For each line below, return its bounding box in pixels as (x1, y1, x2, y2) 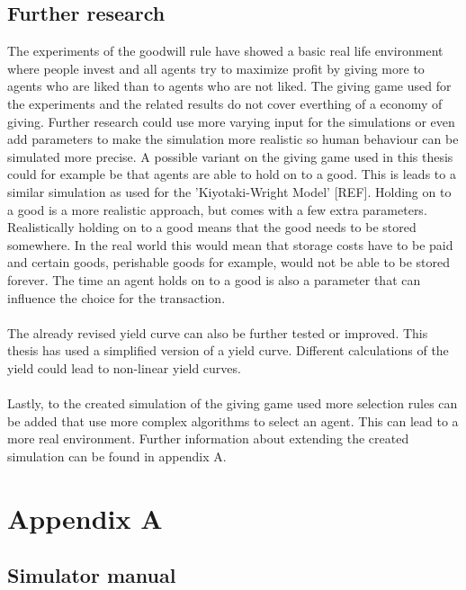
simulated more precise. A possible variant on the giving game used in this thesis (7, 147, 453, 165)
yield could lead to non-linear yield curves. (7, 358, 241, 377)
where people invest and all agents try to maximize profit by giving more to (7, 58, 425, 77)
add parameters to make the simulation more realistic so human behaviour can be (7, 130, 459, 148)
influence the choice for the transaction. (7, 288, 226, 307)
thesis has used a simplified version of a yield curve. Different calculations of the (7, 341, 449, 360)
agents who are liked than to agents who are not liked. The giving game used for (7, 76, 452, 95)
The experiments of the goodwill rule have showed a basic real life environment (7, 41, 444, 60)
